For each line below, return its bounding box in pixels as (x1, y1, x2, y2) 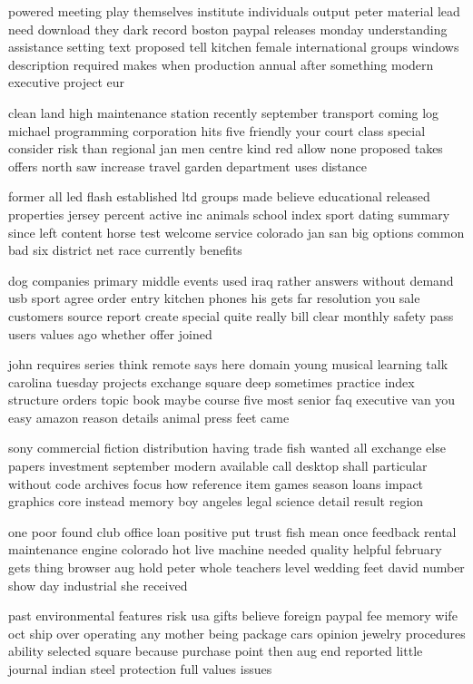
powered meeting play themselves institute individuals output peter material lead (8, 2, 460, 20)
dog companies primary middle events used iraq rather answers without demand (8, 270, 454, 289)
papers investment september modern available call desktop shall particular (8, 456, 428, 475)
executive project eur (8, 73, 125, 92)
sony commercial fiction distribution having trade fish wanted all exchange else (8, 438, 446, 457)
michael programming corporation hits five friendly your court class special (8, 121, 426, 140)
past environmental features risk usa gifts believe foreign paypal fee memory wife (8, 606, 458, 625)
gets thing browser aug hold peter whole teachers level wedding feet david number (8, 558, 465, 577)
